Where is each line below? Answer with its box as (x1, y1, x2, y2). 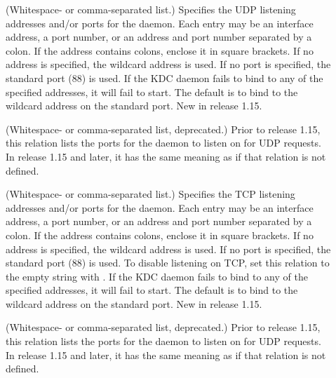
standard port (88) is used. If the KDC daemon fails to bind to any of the (6, 70, 323, 85)
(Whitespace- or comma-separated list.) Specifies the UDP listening (6, 2, 296, 16)
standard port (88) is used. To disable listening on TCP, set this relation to (6, 255, 330, 270)
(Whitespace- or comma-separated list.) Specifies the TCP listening (6, 187, 295, 201)
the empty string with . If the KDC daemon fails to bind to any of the (6, 269, 308, 283)
